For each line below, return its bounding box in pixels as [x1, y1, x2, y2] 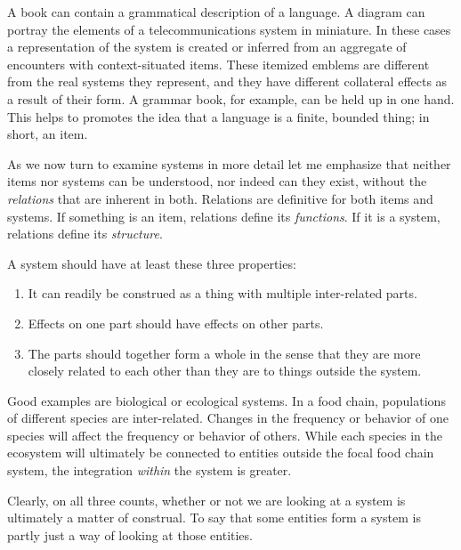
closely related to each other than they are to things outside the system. [28, 361, 422, 380]
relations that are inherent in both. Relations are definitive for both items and [7, 189, 433, 207]
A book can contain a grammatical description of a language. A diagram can [7, 3, 425, 20]
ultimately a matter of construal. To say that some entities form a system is [7, 508, 421, 527]
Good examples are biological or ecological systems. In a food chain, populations [7, 391, 446, 409]
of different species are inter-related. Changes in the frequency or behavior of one [7, 408, 449, 427]
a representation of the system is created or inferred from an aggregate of [7, 37, 407, 56]
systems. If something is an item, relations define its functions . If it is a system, [7, 206, 441, 225]
